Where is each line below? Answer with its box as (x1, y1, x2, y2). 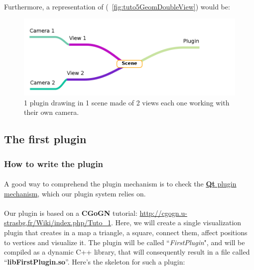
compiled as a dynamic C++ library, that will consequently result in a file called (4, 247, 250, 257)
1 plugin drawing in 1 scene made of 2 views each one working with (24, 97, 230, 107)
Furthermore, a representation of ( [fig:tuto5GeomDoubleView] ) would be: (4, 1, 230, 11)
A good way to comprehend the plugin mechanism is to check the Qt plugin (4, 179, 237, 189)
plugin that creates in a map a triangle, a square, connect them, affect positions (4, 227, 248, 237)
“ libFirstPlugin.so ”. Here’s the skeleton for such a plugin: (4, 256, 185, 267)
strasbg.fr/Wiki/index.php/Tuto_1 (4, 217, 111, 228)
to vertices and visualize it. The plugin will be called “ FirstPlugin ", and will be (4, 237, 245, 247)
